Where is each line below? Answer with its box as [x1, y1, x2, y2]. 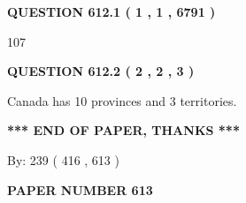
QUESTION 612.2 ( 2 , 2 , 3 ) [7, 62, 195, 80]
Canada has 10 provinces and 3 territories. [7, 91, 237, 109]
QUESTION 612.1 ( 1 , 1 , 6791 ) [7, 3, 216, 20]
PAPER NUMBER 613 [7, 180, 153, 199]
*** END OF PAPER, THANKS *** [7, 121, 240, 139]
